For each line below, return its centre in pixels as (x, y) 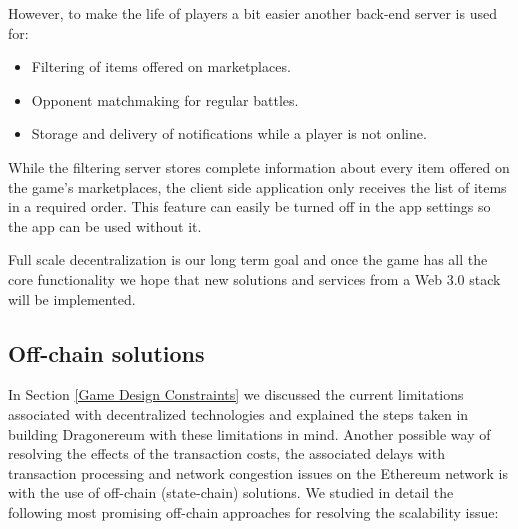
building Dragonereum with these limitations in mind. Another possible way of (249, 433)
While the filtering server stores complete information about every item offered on (259, 166)
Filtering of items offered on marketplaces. (161, 66)
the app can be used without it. (105, 225)
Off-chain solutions (106, 352)
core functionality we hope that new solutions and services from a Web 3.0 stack (254, 278)
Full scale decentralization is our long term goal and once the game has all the (248, 259)
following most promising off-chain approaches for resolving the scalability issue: (253, 511)
